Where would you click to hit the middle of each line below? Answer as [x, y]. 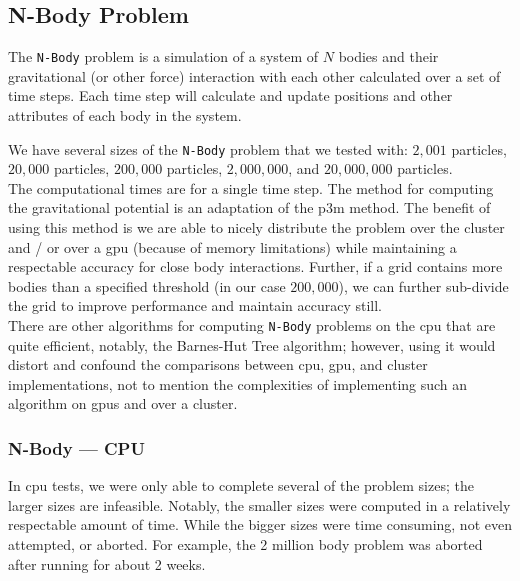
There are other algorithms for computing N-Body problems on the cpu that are [252, 325]
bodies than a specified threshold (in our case [147, 285]
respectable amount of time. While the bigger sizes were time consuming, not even [260, 524]
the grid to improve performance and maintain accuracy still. [195, 305]
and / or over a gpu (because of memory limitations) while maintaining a [232, 246]
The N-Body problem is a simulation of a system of [163, 56]
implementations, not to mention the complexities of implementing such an [238, 383]
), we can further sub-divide [423, 285]
